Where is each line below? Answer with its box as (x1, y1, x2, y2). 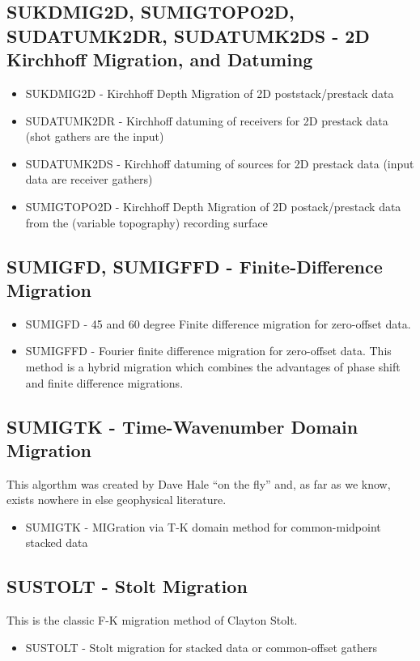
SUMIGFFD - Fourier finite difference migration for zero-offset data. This (25, 342, 392, 359)
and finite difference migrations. (25, 374, 184, 391)
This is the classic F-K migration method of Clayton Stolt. (6, 612, 298, 629)
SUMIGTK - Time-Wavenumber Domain (6, 413, 358, 439)
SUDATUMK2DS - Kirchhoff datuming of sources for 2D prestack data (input (25, 155, 414, 172)
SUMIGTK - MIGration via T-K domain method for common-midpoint (25, 518, 381, 535)
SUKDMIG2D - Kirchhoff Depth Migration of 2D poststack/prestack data (25, 84, 394, 101)
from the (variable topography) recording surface (25, 214, 268, 231)
